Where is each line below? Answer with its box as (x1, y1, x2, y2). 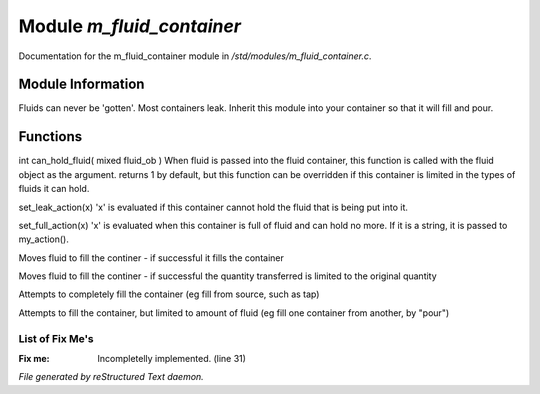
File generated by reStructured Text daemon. (18, 371, 204, 383)
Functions (18, 128, 83, 145)
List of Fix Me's (18, 331, 94, 345)
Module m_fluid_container (18, 15, 242, 37)
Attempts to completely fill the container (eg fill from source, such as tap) (18, 288, 320, 300)
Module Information (18, 76, 145, 93)
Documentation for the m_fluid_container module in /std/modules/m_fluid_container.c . (18, 50, 372, 62)
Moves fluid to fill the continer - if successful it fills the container (18, 251, 284, 264)
